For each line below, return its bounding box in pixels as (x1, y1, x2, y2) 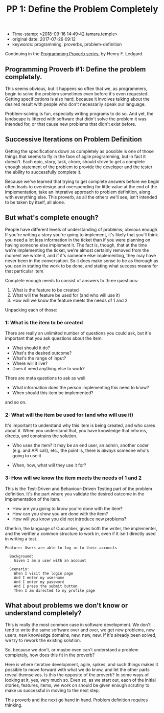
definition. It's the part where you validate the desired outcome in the (5, 490, 144, 497)
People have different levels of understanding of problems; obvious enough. (5, 226, 159, 232)
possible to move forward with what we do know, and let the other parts (5, 667, 150, 673)
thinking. (5, 702, 23, 708)
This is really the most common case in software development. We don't (5, 622, 151, 628)
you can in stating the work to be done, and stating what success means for (5, 263, 158, 268)
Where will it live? (12, 360, 48, 366)
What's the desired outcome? (12, 350, 72, 356)
